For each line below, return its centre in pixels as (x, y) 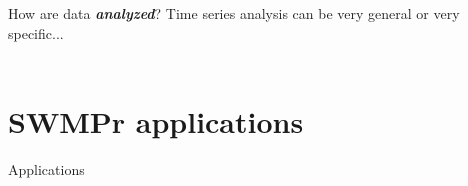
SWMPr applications (156, 120)
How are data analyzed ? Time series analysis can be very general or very (234, 13)
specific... (36, 32)
